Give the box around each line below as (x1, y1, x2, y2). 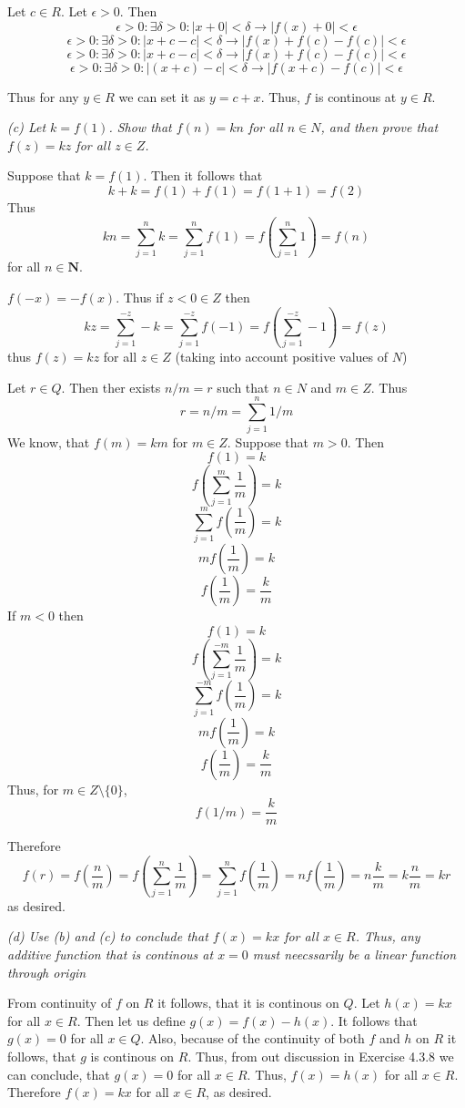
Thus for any (7, 87, 79, 106)
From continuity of (7, 993, 112, 1012)
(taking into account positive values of (175, 347, 389, 366)
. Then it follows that (143, 166, 263, 185)
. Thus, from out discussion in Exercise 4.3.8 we (187, 1046, 454, 1065)
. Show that (108, 118, 172, 137)
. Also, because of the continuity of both (140, 1029, 365, 1048)
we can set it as (118, 87, 206, 106)
